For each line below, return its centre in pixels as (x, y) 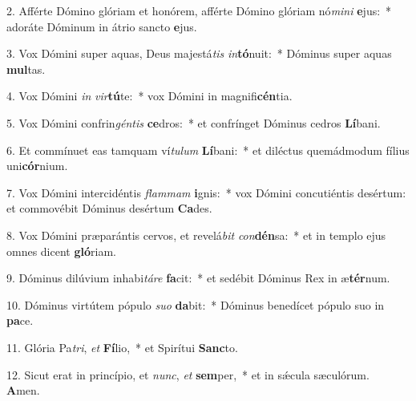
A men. (23, 390)
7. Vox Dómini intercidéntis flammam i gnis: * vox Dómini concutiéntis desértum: (206, 192)
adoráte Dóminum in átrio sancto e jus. (102, 26)
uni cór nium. (37, 166)
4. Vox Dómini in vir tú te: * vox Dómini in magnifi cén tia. (149, 96)
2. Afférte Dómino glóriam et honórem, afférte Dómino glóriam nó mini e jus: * (199, 10)
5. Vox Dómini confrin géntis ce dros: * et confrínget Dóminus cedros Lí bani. (194, 122)
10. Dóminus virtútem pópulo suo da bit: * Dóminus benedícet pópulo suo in (196, 304)
